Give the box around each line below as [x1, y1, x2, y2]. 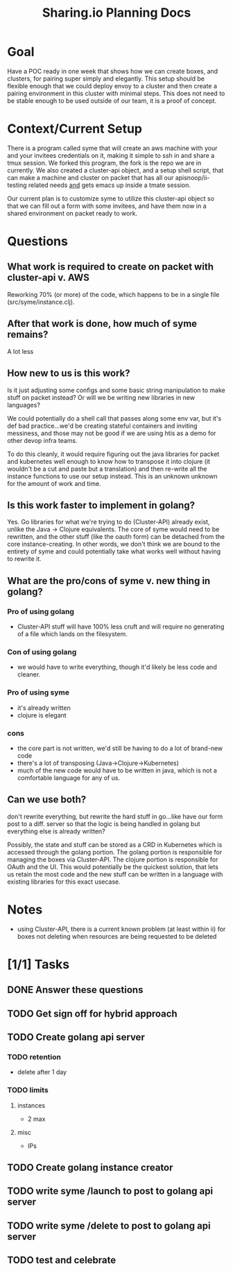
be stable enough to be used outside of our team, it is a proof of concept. [7, 96, 217, 105]
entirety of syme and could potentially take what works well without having [7, 547, 221, 556]
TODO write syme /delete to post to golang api [7, 1220, 211, 1231]
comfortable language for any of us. [17, 773, 120, 782]
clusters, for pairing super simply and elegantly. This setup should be [7, 74, 205, 83]
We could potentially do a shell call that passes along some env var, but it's [7, 414, 222, 422]
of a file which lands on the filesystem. [17, 630, 128, 638]
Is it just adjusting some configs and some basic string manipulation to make [7, 386, 225, 394]
